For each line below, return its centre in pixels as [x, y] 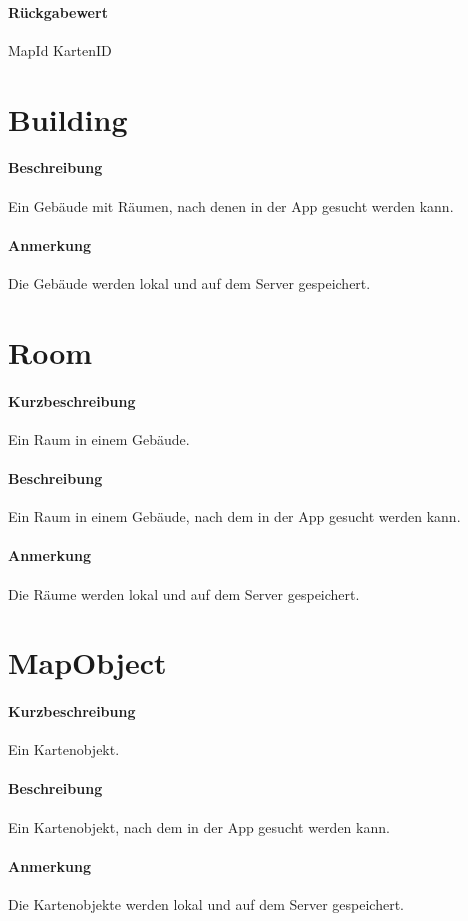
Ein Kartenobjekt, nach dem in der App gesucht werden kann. [199, 826]
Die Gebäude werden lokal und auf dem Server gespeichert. [189, 282]
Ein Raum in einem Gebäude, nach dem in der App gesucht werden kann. [234, 516]
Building [68, 118]
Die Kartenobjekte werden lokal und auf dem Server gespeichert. [206, 904]
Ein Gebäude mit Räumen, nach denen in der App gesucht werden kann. [231, 205]
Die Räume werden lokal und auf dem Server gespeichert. [184, 593]
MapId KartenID [60, 49]
